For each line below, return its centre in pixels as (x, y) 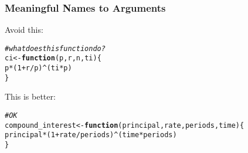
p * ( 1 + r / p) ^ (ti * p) (38, 68)
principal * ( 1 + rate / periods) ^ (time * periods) (91, 135)
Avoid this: (24, 30)
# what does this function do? (55, 48)
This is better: (30, 96)
